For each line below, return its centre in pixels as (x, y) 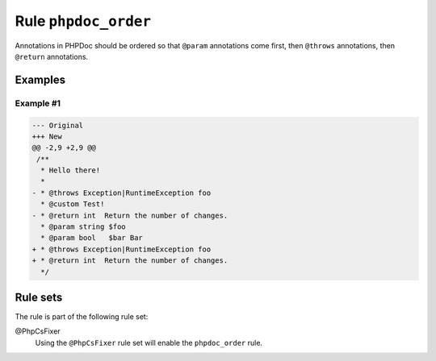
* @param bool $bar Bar (92, 238)
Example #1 (38, 103)
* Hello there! (71, 170)
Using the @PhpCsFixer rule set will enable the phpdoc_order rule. (149, 342)
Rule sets (39, 297)
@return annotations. (52, 56)
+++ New (47, 136)
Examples (40, 79)
